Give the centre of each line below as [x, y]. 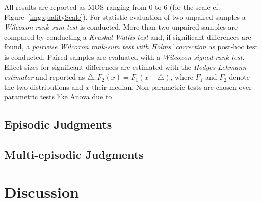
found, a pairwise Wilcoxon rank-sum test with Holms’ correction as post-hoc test [131, 47]
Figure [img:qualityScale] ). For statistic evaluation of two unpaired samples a [125, 17]
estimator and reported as [45, 77]
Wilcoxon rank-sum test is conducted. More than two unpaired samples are [121, 27]
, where [182, 77]
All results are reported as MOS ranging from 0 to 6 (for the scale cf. [112, 7]
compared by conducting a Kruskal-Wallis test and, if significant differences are [128, 36]
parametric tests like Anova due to [58, 97]
